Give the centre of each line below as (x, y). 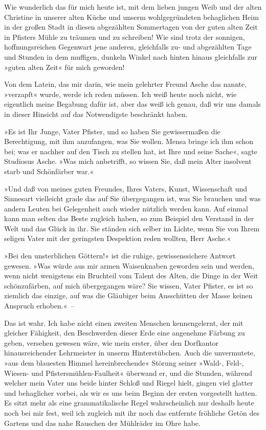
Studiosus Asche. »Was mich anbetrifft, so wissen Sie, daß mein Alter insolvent (128, 161)
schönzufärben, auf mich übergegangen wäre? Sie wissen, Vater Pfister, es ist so (129, 285)
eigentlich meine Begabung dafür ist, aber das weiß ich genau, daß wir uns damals (132, 104)
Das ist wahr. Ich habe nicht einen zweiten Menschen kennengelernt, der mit (124, 322)
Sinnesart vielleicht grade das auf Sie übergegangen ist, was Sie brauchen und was (132, 198)
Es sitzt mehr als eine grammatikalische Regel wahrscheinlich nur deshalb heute (129, 403)
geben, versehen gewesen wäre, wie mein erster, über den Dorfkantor (112, 342)
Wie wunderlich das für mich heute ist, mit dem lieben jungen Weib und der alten (133, 7)
